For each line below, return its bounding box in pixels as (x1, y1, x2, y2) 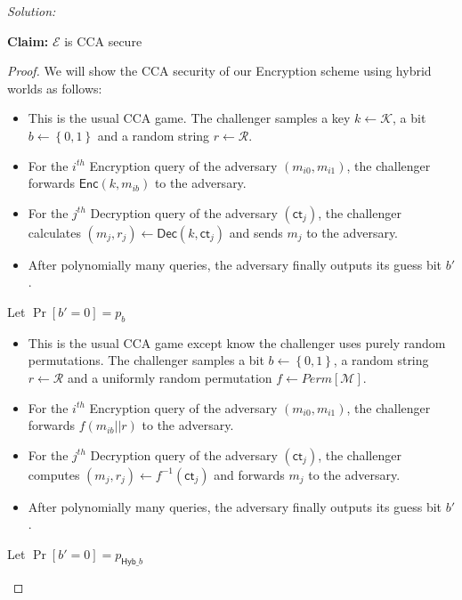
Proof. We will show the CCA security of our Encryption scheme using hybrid (7, 61, 432, 80)
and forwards (214, 465, 285, 483)
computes (28, 465, 80, 483)
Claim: (7, 31, 49, 50)
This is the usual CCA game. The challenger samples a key (28, 109, 351, 127)
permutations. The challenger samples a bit (28, 351, 264, 369)
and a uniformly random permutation (67, 368, 272, 386)
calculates (28, 223, 81, 241)
